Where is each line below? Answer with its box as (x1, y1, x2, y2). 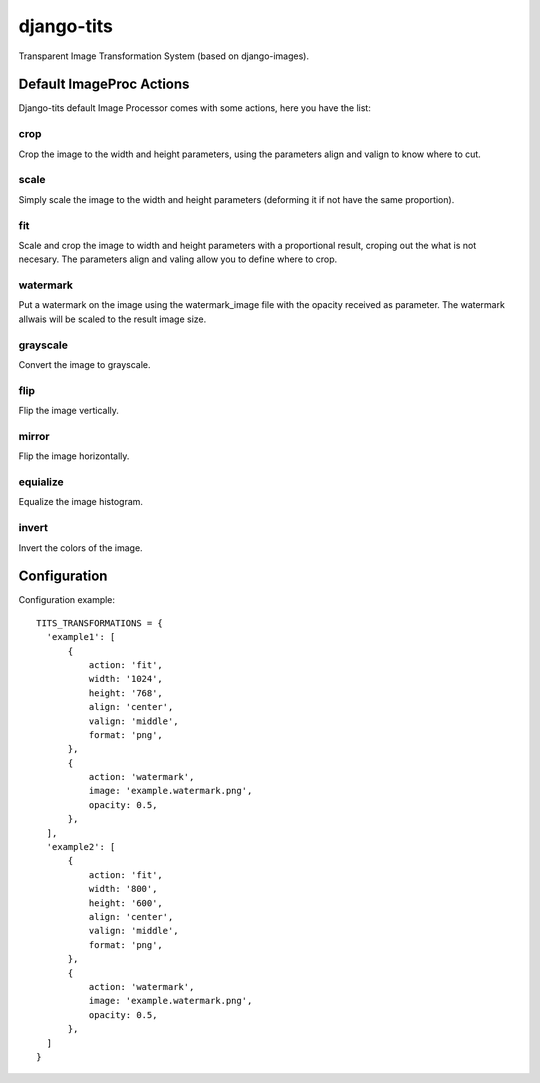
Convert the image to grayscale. (18, 358, 151, 370)
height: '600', (88, 897, 164, 909)
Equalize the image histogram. (18, 496, 144, 508)
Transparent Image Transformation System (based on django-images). (18, 50, 310, 62)
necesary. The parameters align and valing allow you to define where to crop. (18, 253, 338, 265)
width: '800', (88, 883, 158, 895)
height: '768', (88, 687, 164, 699)
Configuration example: (18, 594, 115, 606)
